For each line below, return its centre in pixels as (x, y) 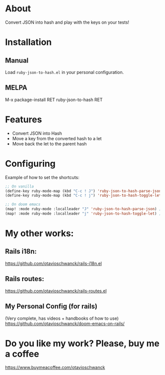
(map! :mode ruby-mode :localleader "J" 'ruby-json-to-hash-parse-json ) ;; (84, 209)
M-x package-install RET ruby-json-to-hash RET (54, 100)
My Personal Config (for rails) (51, 306)
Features (24, 119)
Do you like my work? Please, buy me (82, 343)
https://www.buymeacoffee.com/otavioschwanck (55, 368)
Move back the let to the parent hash (49, 144)
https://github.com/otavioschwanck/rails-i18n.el (54, 263)
